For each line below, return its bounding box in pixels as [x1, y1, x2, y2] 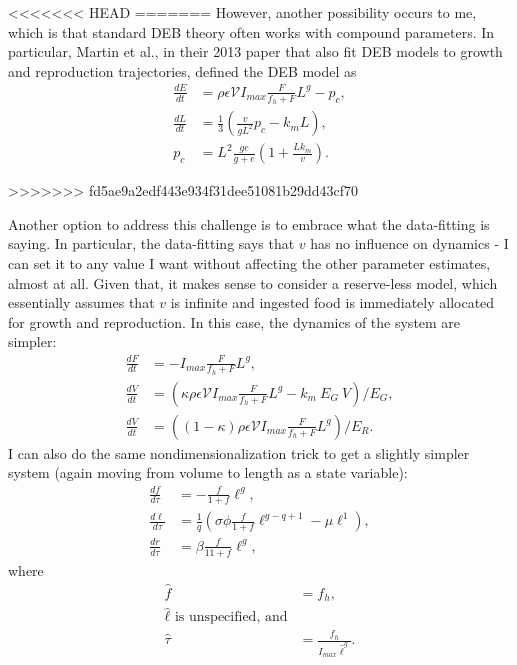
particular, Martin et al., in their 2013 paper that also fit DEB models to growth [8, 41, 503, 62]
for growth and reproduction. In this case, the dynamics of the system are [8, 311, 461, 332]
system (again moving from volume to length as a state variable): [8, 462, 408, 483]
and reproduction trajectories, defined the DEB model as [8, 60, 357, 81]
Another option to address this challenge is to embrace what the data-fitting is [8, 213, 490, 234]
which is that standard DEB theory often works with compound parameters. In [8, 21, 495, 42]
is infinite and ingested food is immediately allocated [170, 292, 495, 313]
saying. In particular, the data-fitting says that [8, 233, 295, 254]
